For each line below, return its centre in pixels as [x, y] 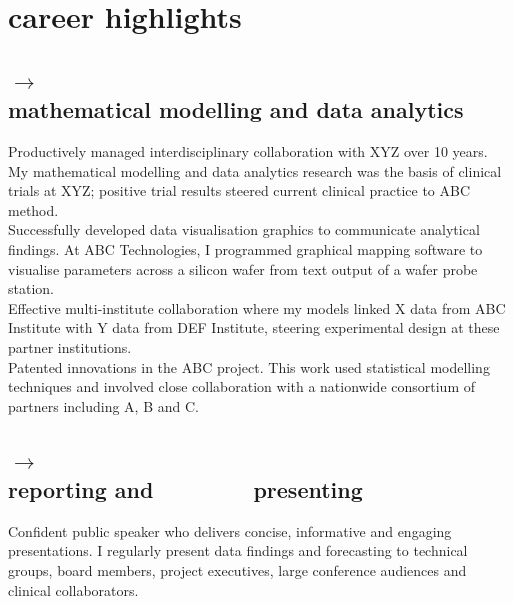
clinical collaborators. [73, 589]
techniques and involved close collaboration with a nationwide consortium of [241, 386]
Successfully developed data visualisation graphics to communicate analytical [244, 229]
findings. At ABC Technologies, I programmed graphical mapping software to [245, 248]
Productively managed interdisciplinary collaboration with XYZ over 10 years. [248, 150]
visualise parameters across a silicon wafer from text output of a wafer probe [243, 268]
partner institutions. [70, 346]
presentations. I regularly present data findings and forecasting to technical [238, 550]
